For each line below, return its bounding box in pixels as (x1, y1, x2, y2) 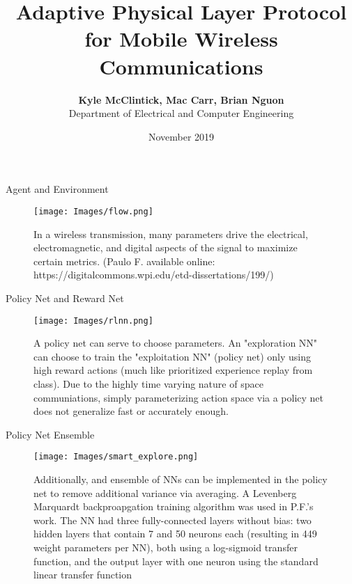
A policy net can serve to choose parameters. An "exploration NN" (33, 336, 318, 350)
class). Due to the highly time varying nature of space (33, 376, 263, 390)
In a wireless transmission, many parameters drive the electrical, (33, 226, 308, 241)
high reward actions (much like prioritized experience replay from (33, 363, 313, 377)
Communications (99, 52, 263, 80)
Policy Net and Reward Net (6, 290, 124, 305)
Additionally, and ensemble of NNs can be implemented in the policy (33, 471, 328, 486)
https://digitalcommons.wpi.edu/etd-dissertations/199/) (33, 267, 274, 282)
